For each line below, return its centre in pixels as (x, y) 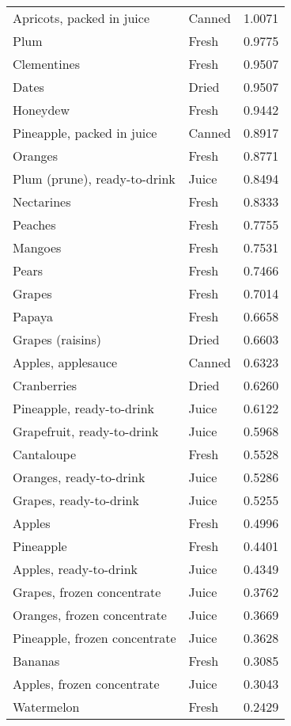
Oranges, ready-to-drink (79, 477)
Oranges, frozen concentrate (90, 615)
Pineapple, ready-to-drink (84, 408)
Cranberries (45, 385)
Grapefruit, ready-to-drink (86, 431)
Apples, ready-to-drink (75, 569)
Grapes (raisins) (57, 339)
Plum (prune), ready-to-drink (94, 179)
